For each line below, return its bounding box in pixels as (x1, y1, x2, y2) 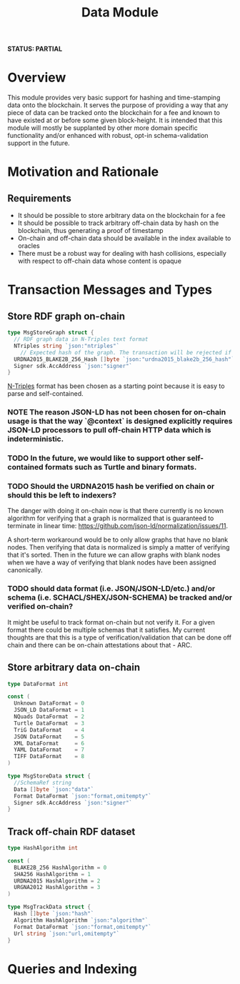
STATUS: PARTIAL (7, 44, 63, 54)
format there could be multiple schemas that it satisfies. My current (7, 625, 206, 634)
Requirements (7, 192, 71, 204)
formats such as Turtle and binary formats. (44, 462, 197, 472)
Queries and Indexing (7, 960, 137, 977)
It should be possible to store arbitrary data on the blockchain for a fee (17, 212, 226, 220)
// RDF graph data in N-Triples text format (14, 336, 149, 343)
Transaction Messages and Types (7, 282, 213, 298)
